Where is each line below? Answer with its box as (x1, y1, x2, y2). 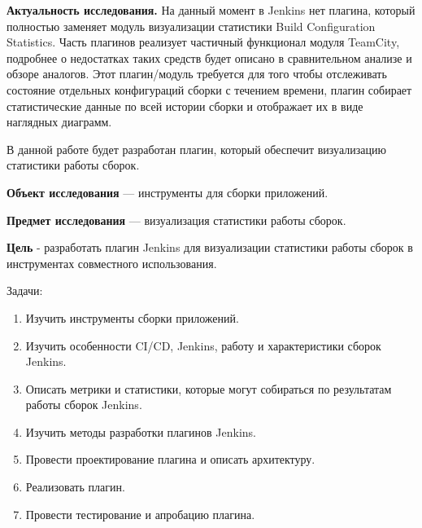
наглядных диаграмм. (7, 113, 112, 130)
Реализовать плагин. (25, 478, 125, 495)
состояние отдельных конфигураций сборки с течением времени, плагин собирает (7, 81, 412, 98)
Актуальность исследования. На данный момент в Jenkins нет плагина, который (7, 2, 415, 18)
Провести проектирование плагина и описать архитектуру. (25, 451, 315, 468)
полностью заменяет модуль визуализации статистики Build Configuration (7, 17, 376, 34)
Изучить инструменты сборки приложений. (25, 309, 239, 326)
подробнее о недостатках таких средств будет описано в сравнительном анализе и (7, 49, 412, 66)
